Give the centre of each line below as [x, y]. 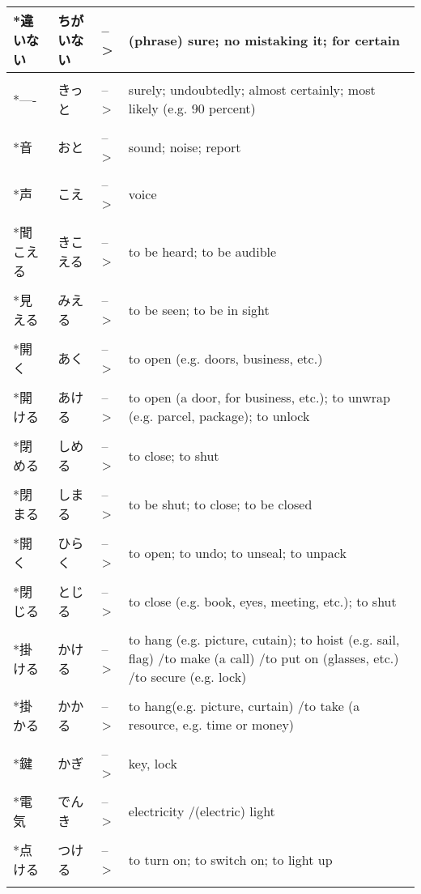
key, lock [153, 763]
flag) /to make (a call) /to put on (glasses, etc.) [264, 658]
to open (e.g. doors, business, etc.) [225, 358]
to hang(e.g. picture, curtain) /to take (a [244, 706]
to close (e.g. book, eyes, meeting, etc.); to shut [262, 601]
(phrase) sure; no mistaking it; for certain [264, 40]
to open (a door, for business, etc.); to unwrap [259, 397]
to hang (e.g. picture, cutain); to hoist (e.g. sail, [264, 639]
